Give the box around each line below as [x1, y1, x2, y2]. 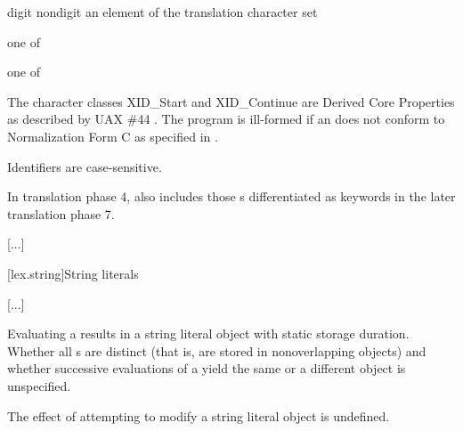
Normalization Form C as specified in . [7, 126, 218, 145]
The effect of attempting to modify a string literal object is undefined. [7, 406, 390, 425]
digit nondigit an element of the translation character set [7, 3, 318, 20]
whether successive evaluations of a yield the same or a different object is [7, 359, 406, 378]
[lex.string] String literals [7, 264, 139, 282]
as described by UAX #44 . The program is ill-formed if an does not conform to [7, 110, 445, 128]
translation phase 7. [7, 204, 115, 223]
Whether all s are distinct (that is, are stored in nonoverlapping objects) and [7, 341, 426, 360]
